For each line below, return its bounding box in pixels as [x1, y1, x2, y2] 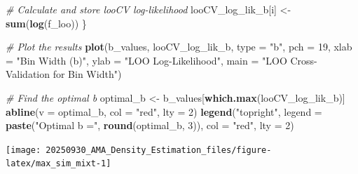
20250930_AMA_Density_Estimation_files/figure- [46, 145, 272, 155]
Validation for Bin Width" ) [6, 67, 122, 81]
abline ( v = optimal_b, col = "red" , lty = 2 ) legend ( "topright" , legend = [6, 104, 322, 119]
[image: [6, 145, 41, 155]
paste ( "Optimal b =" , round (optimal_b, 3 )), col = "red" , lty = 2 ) [6, 118, 294, 133]
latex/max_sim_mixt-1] [6, 159, 111, 169]
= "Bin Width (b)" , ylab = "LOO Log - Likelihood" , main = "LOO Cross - [6, 53, 317, 67]
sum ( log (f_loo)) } [6, 15, 87, 30]
